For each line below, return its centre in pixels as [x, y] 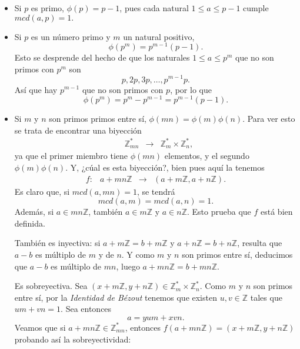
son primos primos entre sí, [98, 119]
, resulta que [260, 243]
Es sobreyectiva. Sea [51, 286]
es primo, [47, 8]
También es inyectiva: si [57, 243]
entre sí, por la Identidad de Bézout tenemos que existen [116, 297]
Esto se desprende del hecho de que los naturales [102, 57]
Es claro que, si [42, 191]
